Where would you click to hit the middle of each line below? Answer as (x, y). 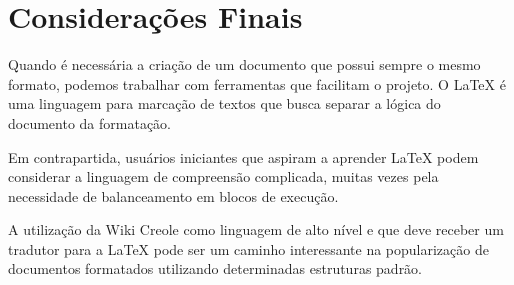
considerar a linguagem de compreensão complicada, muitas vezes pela (223, 176)
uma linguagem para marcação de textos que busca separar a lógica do (224, 103)
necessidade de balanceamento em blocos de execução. (173, 195)
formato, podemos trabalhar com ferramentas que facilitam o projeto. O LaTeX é (257, 83)
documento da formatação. (89, 122)
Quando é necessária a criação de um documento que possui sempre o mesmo (244, 64)
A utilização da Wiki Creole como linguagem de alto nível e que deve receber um (256, 229)
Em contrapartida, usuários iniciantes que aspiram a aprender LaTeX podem (243, 156)
